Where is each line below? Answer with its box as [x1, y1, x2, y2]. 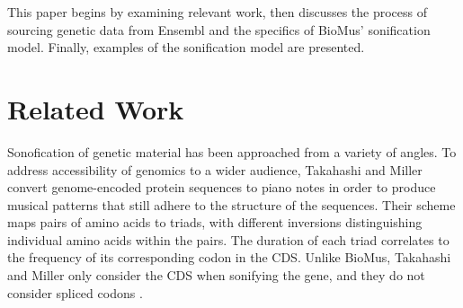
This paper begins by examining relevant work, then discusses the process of [7, 3, 428, 21]
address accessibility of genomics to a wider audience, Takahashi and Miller [7, 160, 423, 179]
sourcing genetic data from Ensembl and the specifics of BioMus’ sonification [7, 20, 431, 39]
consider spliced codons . [7, 283, 143, 302]
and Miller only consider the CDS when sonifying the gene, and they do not [7, 266, 425, 285]
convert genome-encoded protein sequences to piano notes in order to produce [7, 178, 436, 197]
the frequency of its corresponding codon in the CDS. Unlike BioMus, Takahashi [7, 248, 451, 267]
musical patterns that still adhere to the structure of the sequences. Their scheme [7, 195, 456, 214]
